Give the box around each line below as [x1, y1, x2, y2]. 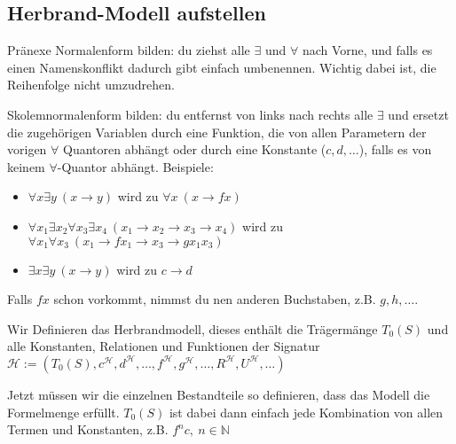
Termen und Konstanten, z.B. [7, 420, 169, 439]
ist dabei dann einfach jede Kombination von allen [169, 402, 444, 421]
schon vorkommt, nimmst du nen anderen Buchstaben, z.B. [53, 290, 376, 308]
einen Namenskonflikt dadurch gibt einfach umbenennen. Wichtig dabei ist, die [7, 58, 436, 76]
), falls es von [358, 140, 432, 159]
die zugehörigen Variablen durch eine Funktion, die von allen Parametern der [7, 122, 427, 141]
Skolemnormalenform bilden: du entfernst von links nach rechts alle [7, 105, 373, 123]
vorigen [7, 140, 47, 159]
